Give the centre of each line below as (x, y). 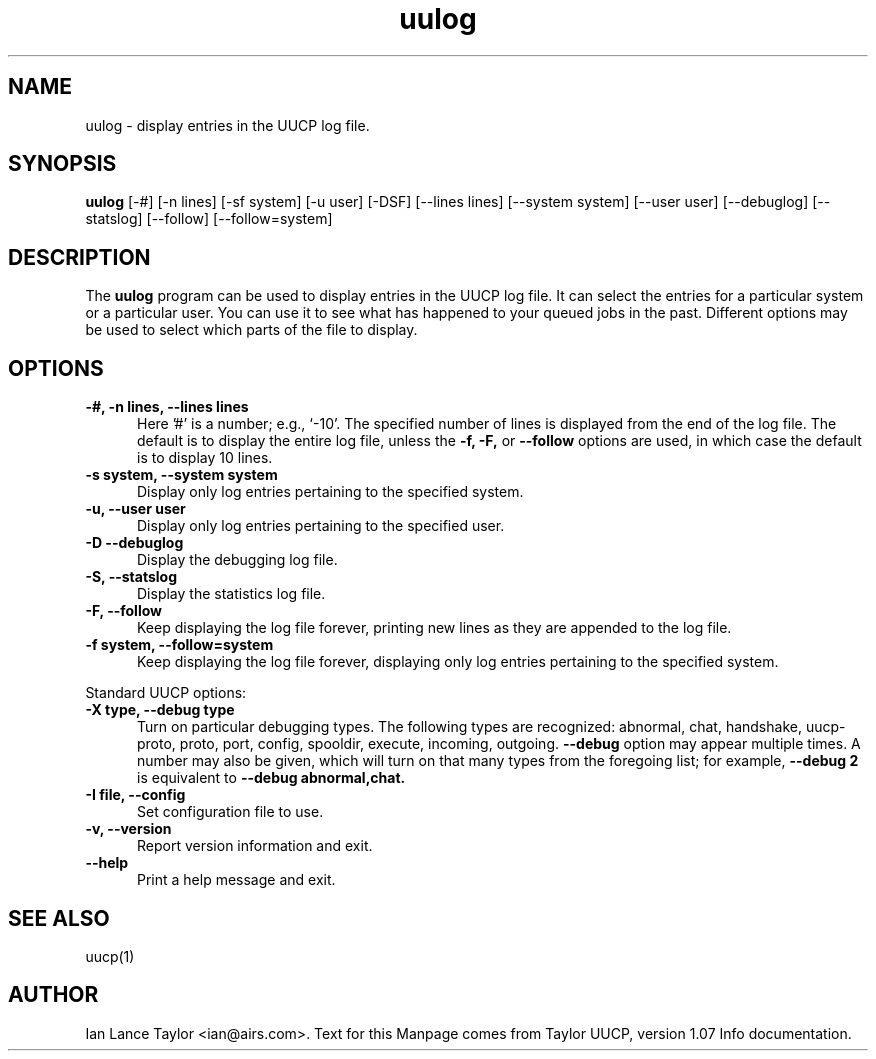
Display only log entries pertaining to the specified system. (330, 492)
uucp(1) (110, 956)
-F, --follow (124, 611)
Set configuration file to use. (230, 812)
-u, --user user (135, 509)
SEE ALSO (59, 918)
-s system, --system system (181, 475)
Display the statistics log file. (231, 594)
